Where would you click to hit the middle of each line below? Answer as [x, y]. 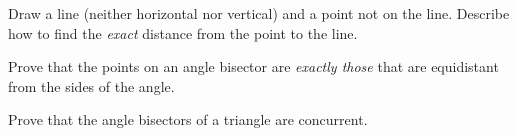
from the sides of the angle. [91, 85]
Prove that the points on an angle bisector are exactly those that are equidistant [253, 66]
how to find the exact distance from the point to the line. [183, 32]
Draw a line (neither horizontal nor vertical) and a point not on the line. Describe [259, 13]
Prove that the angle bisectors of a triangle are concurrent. [188, 119]
